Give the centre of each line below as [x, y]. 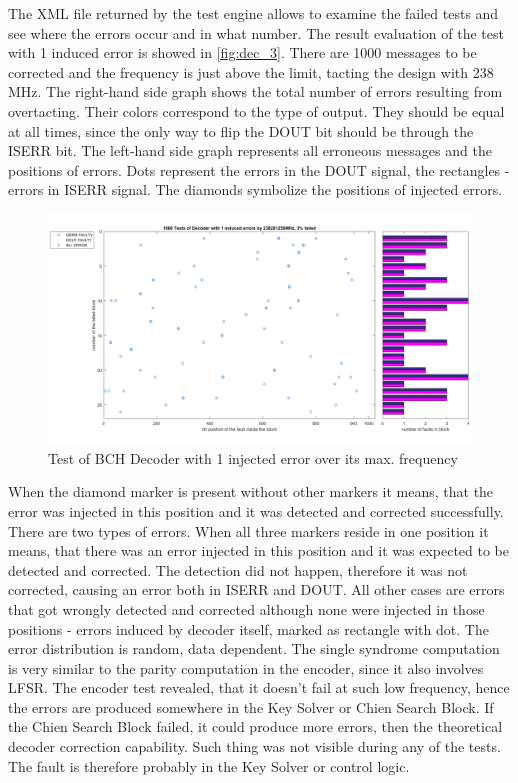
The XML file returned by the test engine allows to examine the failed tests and [253, 13]
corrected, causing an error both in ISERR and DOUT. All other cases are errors [256, 589]
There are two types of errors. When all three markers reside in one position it [248, 530]
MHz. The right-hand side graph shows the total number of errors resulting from [255, 91]
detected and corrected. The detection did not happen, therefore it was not [238, 569]
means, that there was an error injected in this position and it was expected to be [259, 550]
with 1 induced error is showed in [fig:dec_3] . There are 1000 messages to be [242, 52]
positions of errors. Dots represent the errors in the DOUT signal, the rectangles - [259, 169]
